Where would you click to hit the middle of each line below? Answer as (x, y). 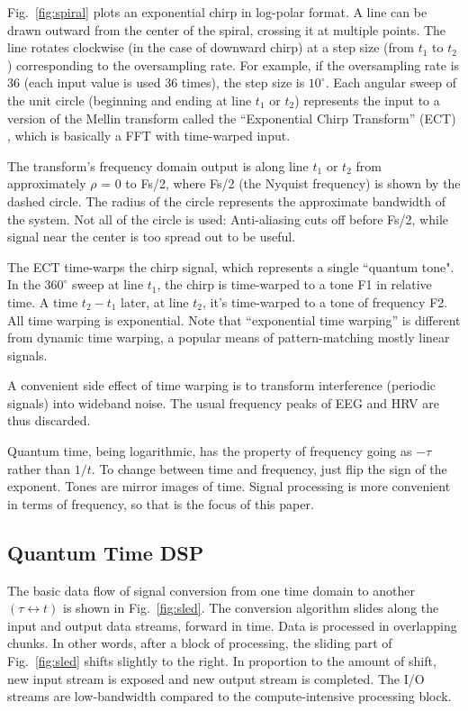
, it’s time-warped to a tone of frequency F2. (325, 301)
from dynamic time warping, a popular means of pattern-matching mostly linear (229, 337)
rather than (39, 468)
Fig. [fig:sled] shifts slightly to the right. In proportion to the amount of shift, (222, 661)
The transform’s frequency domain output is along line (158, 165)
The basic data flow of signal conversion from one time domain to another (211, 590)
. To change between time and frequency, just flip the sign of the (269, 468)
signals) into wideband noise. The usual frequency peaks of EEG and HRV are (223, 402)
